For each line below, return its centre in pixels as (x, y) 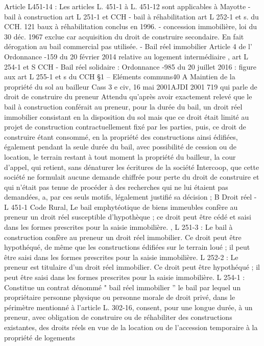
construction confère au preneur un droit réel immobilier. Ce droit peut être (123, 237)
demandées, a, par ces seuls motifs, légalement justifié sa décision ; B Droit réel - (130, 197)
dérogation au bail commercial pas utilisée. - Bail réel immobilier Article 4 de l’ (128, 46)
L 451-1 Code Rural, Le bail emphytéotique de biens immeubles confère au (121, 207)
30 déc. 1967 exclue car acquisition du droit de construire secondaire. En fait (124, 36)
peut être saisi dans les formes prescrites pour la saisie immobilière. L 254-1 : (125, 277)
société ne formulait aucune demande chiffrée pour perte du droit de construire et (132, 177)
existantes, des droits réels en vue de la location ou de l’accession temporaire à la (131, 327)
